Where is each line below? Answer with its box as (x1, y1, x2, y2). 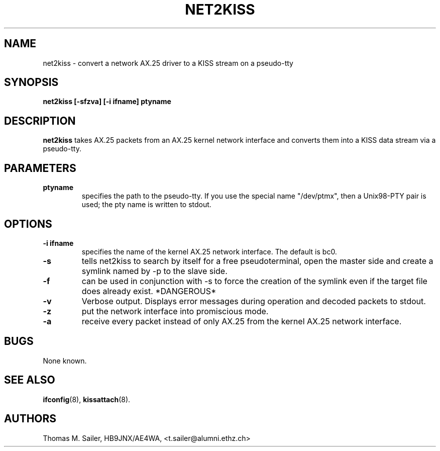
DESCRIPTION (4, 114, 76, 127)
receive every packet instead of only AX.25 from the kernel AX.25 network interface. (81, 316, 402, 326)
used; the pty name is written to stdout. (81, 200, 211, 209)
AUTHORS (4, 412, 57, 425)
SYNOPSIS (4, 76, 59, 89)
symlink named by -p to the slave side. (81, 265, 228, 276)
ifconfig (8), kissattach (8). (43, 395, 131, 404)
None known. (43, 356, 87, 365)
